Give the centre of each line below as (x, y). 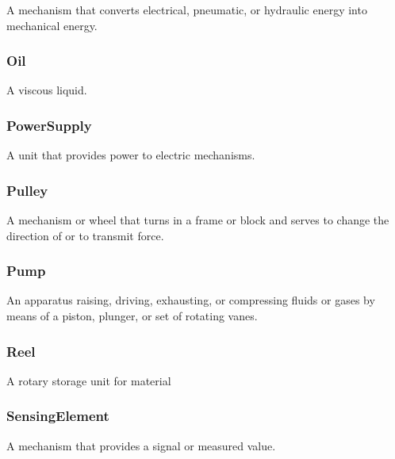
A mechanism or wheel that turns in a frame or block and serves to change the (198, 220)
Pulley (27, 190)
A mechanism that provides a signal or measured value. (141, 445)
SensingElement (58, 416)
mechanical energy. (52, 25)
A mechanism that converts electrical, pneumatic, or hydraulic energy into (187, 10)
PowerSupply (49, 125)
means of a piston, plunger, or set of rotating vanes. (132, 316)
